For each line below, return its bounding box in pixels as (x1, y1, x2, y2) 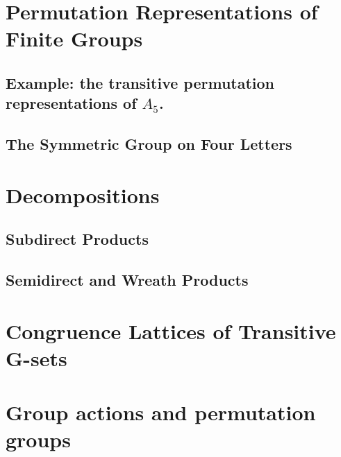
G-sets (6, 343, 67, 372)
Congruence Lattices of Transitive (6, 316, 336, 345)
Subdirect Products (6, 228, 149, 250)
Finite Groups (6, 24, 143, 53)
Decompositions (6, 180, 160, 209)
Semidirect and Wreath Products (6, 269, 249, 291)
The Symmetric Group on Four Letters (6, 133, 292, 155)
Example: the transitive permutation (6, 71, 275, 93)
